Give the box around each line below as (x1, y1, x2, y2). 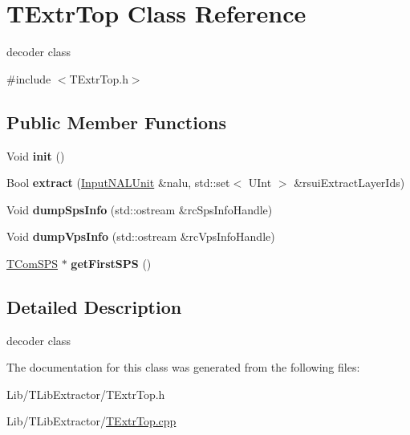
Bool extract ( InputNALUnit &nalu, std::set (6, 174, 230, 191)
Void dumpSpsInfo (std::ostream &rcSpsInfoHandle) (6, 201, 273, 217)
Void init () (6, 147, 65, 164)
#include (6, 70, 51, 87)
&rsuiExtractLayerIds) (294, 174, 405, 191)
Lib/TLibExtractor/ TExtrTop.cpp (6, 413, 177, 429)
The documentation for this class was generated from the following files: (6, 359, 360, 376)
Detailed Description (6, 294, 182, 319)
